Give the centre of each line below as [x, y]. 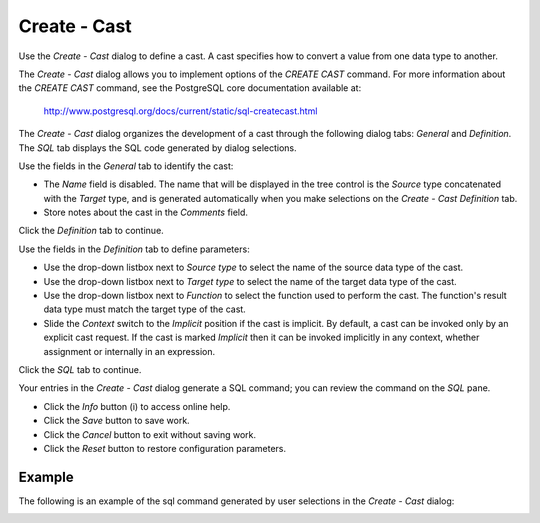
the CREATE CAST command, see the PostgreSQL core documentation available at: [190, 88]
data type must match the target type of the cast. [145, 309]
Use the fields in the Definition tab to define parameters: [134, 249]
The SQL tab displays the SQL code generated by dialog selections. [157, 147]
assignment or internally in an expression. [129, 351]
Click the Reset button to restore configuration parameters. [165, 448]
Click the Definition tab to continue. [91, 231]
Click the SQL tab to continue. [80, 369]
